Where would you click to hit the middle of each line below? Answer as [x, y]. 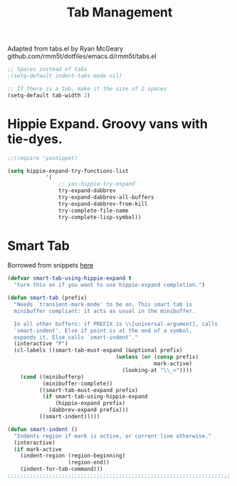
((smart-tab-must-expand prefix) [89, 390]
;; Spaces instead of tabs [47, 69]
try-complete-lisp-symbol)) [100, 217]
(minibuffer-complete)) [78, 384]
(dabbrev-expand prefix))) [89, 410]
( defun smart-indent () [43, 429]
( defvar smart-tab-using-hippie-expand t [70, 278]
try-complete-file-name [94, 211]
